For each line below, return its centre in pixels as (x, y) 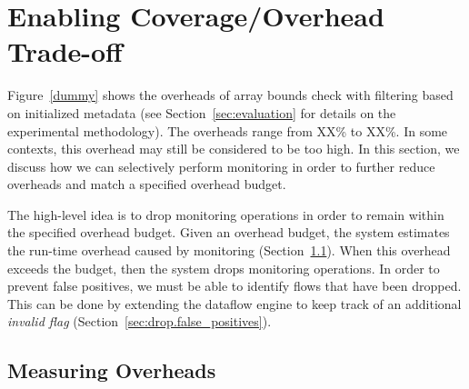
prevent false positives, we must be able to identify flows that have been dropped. (234, 286)
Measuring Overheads (112, 370)
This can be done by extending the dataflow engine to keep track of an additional (234, 303)
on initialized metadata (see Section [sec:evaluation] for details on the (202, 112)
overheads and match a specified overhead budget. (147, 184)
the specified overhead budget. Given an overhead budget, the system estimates (229, 232)
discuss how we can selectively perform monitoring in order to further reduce (221, 166)
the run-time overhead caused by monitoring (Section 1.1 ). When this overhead (229, 250)
